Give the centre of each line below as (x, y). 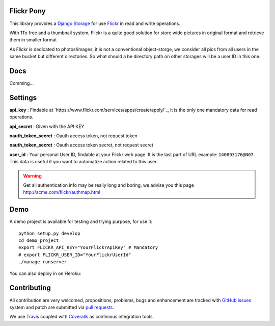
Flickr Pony (28, 11)
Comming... (22, 83)
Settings (23, 98)
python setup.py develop (49, 233)
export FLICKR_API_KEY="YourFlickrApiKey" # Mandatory (88, 248)
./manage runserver (43, 262)
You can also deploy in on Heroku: (45, 273)
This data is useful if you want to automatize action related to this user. (84, 162)
